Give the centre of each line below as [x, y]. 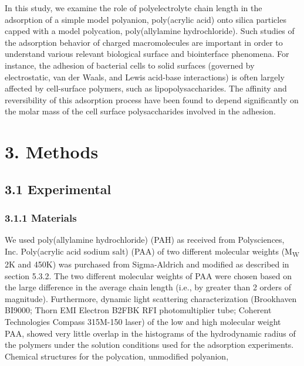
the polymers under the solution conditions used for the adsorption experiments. [149, 345]
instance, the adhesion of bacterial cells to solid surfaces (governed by [130, 65]
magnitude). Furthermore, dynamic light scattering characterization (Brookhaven [151, 298]
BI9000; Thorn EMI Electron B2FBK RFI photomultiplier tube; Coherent [138, 310]
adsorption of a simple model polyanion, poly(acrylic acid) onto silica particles [146, 19]
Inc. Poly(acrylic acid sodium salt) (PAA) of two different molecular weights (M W [152, 252]
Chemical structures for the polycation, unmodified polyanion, [117, 356]
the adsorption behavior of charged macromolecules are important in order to [144, 42]
